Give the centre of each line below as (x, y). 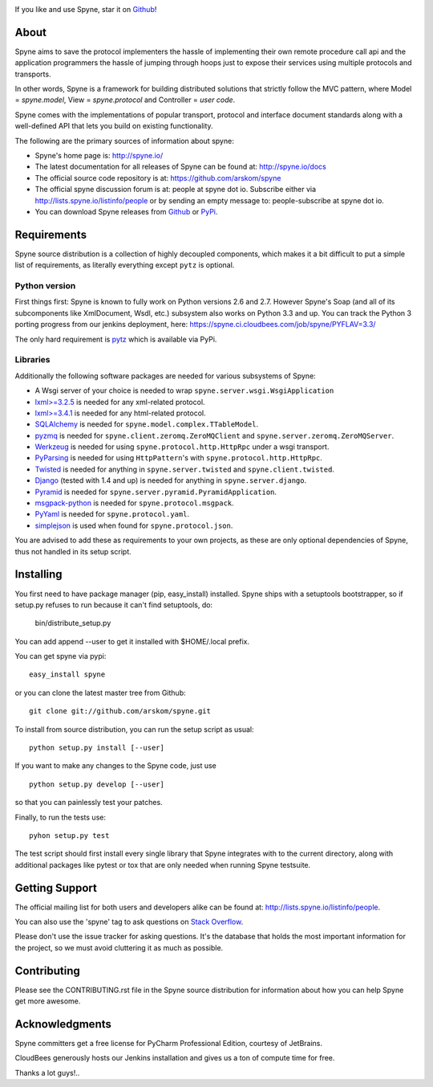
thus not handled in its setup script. (73, 551)
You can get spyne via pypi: (61, 656)
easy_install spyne (67, 674)
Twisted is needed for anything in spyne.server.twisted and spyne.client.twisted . (184, 469)
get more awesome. (48, 1001)
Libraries (33, 360)
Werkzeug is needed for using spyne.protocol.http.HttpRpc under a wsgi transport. (182, 447)
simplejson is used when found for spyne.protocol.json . (134, 525)
